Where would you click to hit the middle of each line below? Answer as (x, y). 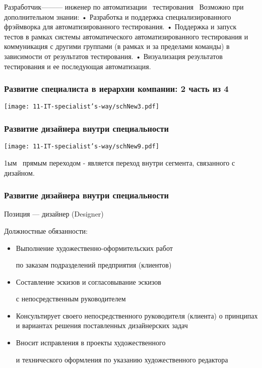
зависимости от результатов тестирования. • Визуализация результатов (113, 56)
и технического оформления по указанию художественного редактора (122, 359)
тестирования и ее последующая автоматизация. (78, 66)
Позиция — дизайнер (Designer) (54, 214)
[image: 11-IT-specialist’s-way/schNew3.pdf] (82, 107)
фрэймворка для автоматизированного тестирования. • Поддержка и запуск (120, 27)
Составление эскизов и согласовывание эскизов (88, 281)
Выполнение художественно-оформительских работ (94, 248)
